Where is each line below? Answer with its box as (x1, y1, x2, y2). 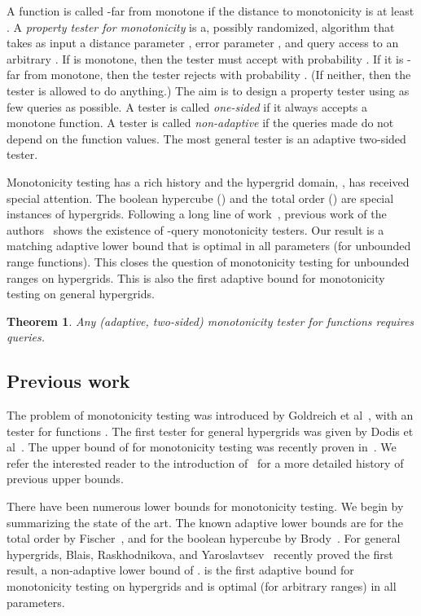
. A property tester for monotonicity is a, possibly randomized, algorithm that (7, 18, 395, 35)
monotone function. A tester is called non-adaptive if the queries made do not (7, 114, 394, 131)
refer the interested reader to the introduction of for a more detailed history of (7, 454, 404, 471)
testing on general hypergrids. (7, 285, 155, 302)
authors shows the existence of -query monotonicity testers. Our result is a (7, 221, 384, 238)
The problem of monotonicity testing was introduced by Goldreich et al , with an (7, 407, 414, 424)
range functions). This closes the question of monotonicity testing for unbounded (7, 253, 410, 270)
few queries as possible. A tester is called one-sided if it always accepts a (7, 98, 367, 115)
